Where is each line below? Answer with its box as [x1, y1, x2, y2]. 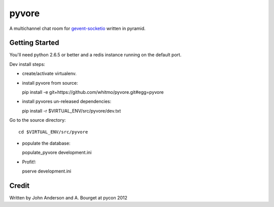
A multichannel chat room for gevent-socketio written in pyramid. [9, 25, 146, 31]
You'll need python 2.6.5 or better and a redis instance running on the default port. [9, 52, 182, 58]
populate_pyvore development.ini [22, 150, 92, 156]
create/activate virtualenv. [22, 71, 77, 77]
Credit [9, 181, 30, 190]
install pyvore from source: [22, 80, 78, 86]
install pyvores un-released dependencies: [22, 98, 112, 105]
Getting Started [9, 39, 59, 47]
